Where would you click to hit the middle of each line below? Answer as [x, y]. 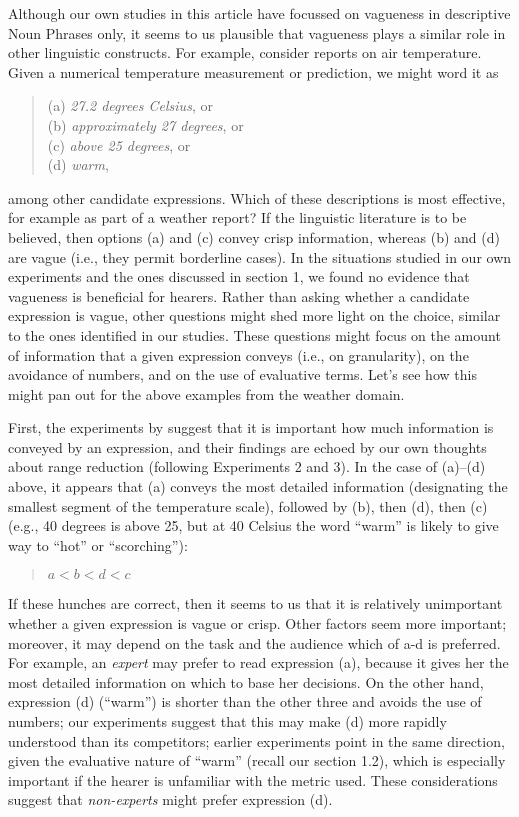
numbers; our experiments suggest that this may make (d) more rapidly [227, 721]
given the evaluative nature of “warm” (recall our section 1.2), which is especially [257, 760]
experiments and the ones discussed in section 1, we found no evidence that [239, 276]
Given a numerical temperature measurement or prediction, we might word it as [253, 71]
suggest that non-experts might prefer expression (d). [170, 799]
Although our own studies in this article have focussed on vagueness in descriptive [259, 13]
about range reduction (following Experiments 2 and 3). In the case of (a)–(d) [247, 466]
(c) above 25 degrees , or [119, 144]
